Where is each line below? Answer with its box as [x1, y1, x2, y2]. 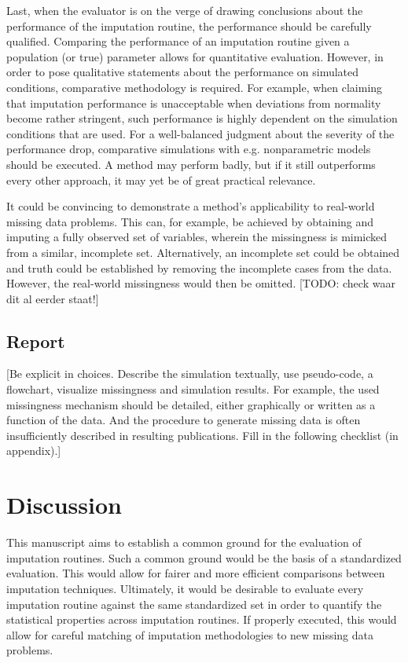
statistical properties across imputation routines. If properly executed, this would [6, 611, 397, 628]
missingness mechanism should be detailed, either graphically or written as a [6, 396, 376, 412]
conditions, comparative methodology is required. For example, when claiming [6, 79, 383, 95]
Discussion [6, 489, 122, 521]
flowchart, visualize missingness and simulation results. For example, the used [6, 381, 380, 397]
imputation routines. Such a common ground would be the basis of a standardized [6, 549, 402, 566]
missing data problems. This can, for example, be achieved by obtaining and [6, 213, 374, 229]
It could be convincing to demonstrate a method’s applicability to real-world [6, 198, 375, 214]
